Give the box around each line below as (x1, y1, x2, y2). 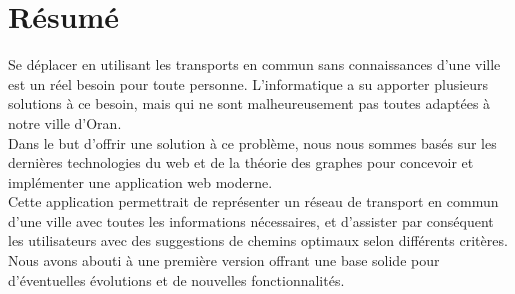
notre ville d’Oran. (8, 112, 122, 133)
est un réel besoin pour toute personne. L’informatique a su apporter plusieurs (8, 73, 489, 94)
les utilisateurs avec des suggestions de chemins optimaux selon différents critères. (8, 230, 508, 251)
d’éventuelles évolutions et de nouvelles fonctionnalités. (8, 269, 345, 290)
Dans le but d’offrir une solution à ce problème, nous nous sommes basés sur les (8, 132, 497, 153)
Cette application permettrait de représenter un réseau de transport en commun (8, 191, 499, 212)
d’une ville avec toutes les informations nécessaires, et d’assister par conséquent (8, 210, 494, 231)
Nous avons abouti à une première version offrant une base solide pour (8, 250, 440, 271)
